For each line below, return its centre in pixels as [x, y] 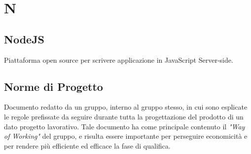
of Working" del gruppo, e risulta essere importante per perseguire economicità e [126, 136]
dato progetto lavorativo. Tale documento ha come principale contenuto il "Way [125, 126]
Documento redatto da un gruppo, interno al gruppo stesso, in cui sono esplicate [126, 107]
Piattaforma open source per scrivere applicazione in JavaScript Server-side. [119, 59]
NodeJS [24, 39]
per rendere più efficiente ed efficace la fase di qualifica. [87, 145]
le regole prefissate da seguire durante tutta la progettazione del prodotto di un [124, 116]
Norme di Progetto [54, 86]
